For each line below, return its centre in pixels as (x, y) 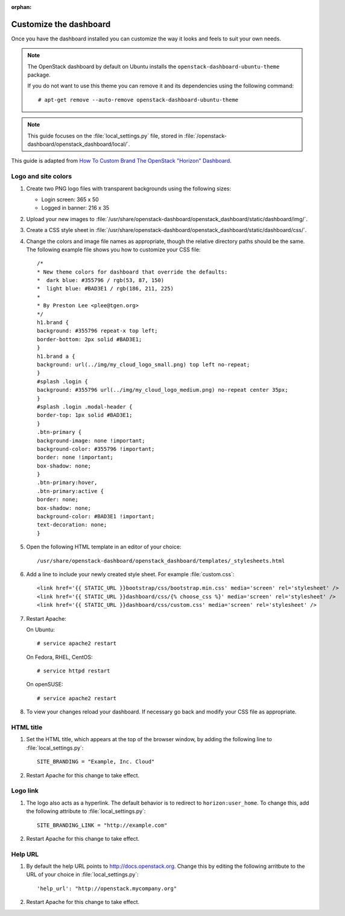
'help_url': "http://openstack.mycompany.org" (107, 888)
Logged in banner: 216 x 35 (75, 208)
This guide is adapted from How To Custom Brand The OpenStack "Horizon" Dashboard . (121, 161)
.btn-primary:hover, (67, 483)
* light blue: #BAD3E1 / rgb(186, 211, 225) (106, 289)
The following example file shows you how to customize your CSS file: (113, 249)
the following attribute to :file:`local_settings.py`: (86, 811)
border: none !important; (75, 457)
